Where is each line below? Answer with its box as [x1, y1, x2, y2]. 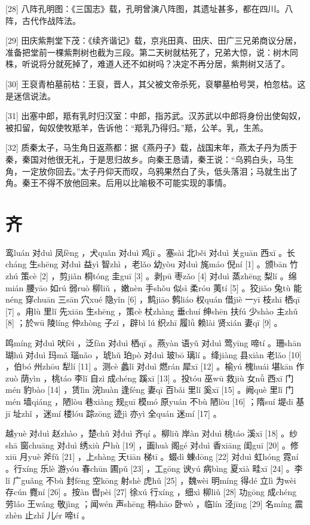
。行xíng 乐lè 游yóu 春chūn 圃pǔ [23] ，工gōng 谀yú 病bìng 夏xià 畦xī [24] [5, 462, 284, 474]
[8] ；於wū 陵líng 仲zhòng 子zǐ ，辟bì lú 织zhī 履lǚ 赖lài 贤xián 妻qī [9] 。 [5, 316, 283, 329]
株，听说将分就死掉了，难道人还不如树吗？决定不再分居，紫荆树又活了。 [5, 57, 290, 70]
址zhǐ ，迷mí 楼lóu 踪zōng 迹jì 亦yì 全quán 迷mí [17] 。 [13, 407, 222, 419]
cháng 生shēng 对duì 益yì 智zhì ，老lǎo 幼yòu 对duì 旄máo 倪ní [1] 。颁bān [5, 258, 287, 270]
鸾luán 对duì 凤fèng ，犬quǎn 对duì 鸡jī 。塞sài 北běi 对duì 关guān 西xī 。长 [5, 246, 296, 258]
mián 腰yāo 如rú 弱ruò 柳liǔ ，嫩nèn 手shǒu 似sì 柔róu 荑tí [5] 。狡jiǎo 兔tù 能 [5, 281, 302, 294]
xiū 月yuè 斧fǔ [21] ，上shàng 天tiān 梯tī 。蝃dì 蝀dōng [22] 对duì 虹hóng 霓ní [5, 450, 299, 463]
